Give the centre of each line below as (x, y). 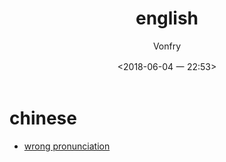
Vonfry (167, 46)
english (167, 18)
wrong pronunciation (67, 146)
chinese (43, 118)
